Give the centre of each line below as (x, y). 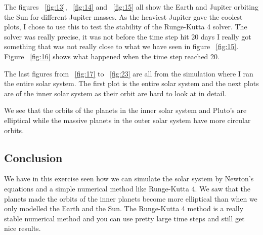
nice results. (23, 228)
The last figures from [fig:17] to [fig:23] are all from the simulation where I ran (129, 73)
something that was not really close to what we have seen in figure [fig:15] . (121, 46)
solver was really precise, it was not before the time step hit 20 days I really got (128, 36)
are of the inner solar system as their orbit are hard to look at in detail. (115, 93)
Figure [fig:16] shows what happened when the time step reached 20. (112, 56)
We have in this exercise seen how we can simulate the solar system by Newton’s (129, 179)
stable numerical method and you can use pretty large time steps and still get (124, 218)
